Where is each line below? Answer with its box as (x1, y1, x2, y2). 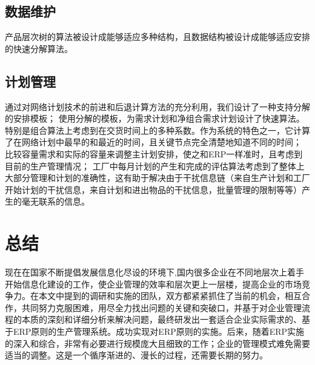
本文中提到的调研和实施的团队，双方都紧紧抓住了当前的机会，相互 (38, 289, 302, 302)
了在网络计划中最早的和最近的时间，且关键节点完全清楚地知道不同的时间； (5, 136, 302, 148)
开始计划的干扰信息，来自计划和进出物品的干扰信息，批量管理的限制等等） (5, 183, 302, 196)
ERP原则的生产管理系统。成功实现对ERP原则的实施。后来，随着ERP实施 (13, 325, 305, 338)
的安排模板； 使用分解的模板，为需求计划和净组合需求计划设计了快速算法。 (5, 112, 305, 125)
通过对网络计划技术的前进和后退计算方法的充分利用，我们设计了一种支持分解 (5, 100, 310, 113)
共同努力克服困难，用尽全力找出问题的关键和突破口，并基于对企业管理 (21, 301, 302, 314)
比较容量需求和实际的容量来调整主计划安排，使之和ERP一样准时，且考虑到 (5, 147, 303, 160)
